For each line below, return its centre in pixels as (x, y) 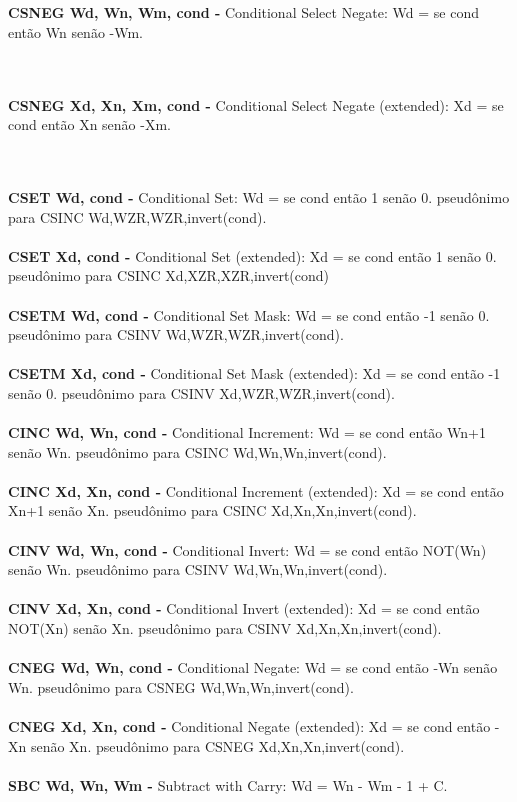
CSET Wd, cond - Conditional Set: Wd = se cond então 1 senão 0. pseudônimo (259, 196)
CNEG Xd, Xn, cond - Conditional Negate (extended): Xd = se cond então (249, 725)
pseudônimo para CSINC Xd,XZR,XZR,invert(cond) (169, 275)
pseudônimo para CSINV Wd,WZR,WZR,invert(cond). (176, 334)
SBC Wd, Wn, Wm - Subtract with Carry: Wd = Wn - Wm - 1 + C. (228, 784)
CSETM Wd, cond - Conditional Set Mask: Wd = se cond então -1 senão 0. (249, 314)
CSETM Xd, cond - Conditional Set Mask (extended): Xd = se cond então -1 (254, 373)
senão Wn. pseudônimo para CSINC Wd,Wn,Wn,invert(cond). (197, 451)
